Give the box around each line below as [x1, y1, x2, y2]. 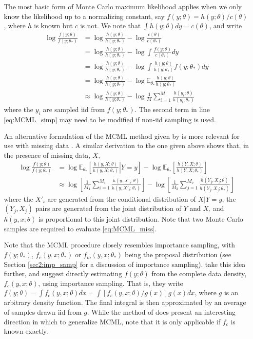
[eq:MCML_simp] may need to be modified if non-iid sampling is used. [4, 114, 216, 125]
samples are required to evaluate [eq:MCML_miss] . [4, 223, 157, 233]
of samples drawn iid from [4, 307, 82, 317]
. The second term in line [135, 104, 210, 114]
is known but [34, 20, 73, 31]
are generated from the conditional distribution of [47, 193, 196, 204]
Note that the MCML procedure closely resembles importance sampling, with [4, 240, 235, 250]
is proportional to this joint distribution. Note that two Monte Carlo [39, 214, 243, 224]
